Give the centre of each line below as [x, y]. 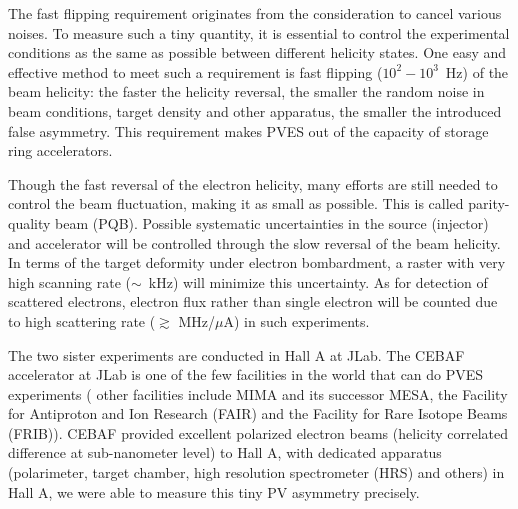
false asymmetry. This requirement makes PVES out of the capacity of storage [248, 130]
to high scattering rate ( [82, 320]
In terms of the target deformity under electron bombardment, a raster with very [257, 262]
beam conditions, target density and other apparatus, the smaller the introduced [255, 110]
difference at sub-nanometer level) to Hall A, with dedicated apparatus [225, 452]
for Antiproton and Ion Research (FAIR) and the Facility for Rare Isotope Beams [258, 413]
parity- [489, 203]
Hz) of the [477, 71]
